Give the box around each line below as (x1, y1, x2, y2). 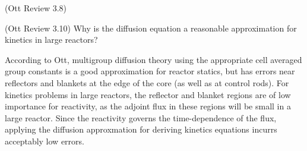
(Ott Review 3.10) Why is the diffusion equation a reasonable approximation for (5, 21, 297, 34)
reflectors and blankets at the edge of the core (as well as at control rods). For (5, 76, 289, 89)
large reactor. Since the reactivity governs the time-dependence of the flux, (5, 111, 277, 124)
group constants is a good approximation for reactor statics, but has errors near (5, 65, 295, 77)
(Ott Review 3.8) (5, 2, 67, 14)
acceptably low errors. (5, 134, 84, 147)
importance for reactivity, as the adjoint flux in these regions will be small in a (5, 100, 291, 112)
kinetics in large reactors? (5, 33, 98, 46)
